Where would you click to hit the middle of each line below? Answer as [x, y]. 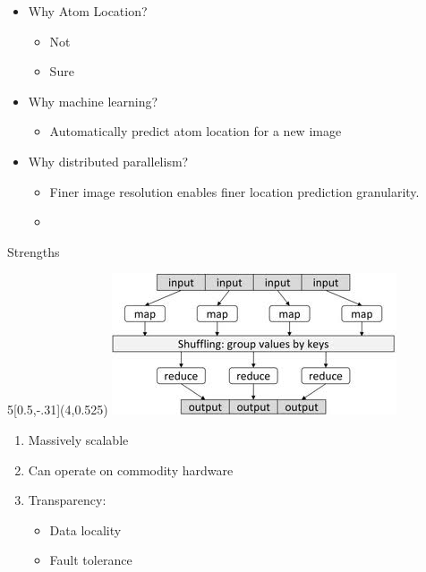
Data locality [85, 529]
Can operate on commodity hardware [131, 470]
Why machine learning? [93, 101]
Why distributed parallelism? [108, 161]
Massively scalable [78, 439]
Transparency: [67, 500]
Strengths [34, 251]
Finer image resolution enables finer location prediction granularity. [234, 191]
